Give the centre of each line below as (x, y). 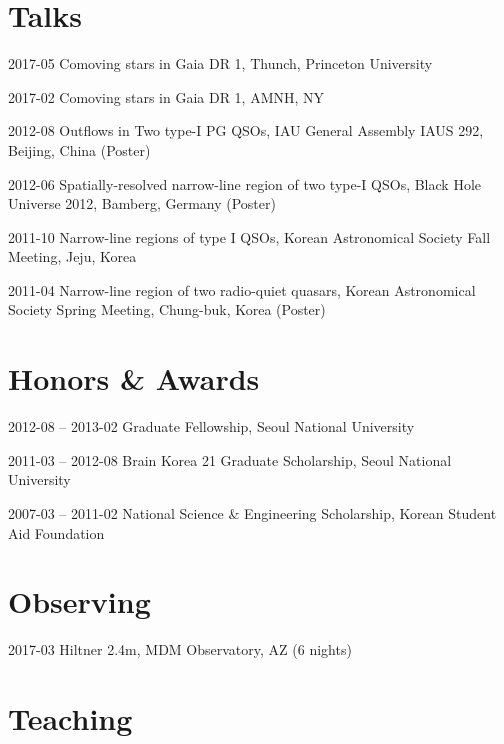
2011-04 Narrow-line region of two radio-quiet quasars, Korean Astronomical (242, 289)
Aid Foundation (56, 532)
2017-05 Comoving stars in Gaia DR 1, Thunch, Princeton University (220, 63)
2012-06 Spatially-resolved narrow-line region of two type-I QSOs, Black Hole (244, 183)
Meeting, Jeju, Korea (72, 256)
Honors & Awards (134, 378)
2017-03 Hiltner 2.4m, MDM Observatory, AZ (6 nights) (180, 649)
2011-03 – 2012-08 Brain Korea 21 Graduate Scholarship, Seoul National (230, 459)
